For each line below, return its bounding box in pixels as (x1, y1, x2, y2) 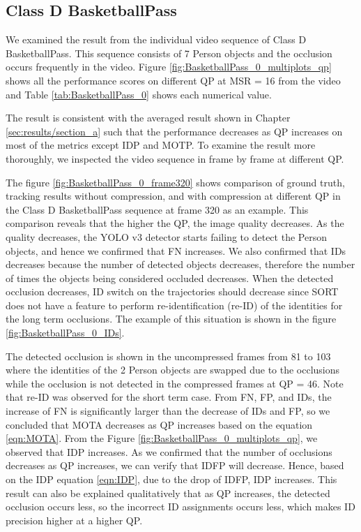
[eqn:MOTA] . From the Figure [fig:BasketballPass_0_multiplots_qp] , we (6, 431, 318, 445)
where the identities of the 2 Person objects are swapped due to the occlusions (6, 362, 340, 377)
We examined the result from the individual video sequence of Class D (6, 32, 307, 47)
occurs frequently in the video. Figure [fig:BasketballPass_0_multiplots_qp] (6, 59, 332, 74)
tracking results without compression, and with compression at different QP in (6, 189, 341, 203)
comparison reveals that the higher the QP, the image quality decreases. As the (6, 216, 344, 230)
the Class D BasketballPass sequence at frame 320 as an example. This (6, 202, 309, 216)
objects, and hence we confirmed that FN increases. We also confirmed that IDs (6, 243, 346, 258)
